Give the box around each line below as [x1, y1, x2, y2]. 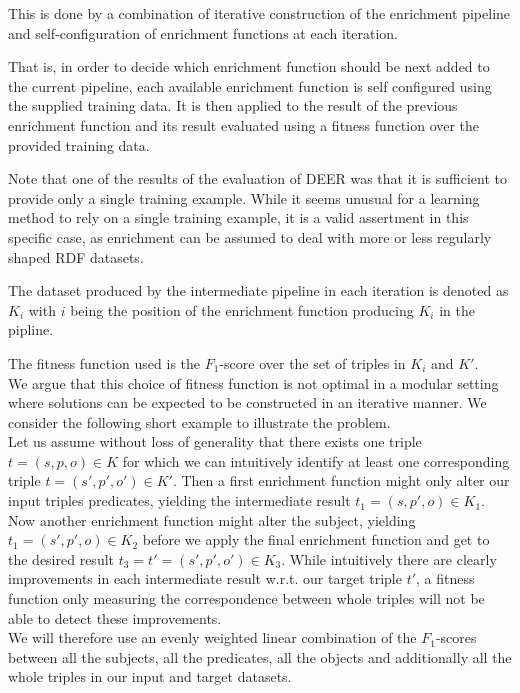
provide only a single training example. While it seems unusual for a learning [8, 187, 480, 208]
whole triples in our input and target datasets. [8, 666, 292, 687]
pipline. [8, 319, 54, 340]
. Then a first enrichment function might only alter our [172, 470, 510, 491]
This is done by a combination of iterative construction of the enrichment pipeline [8, 3, 511, 23]
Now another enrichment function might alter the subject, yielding [8, 509, 416, 530]
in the [439, 299, 475, 320]
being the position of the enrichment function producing [70, 299, 414, 320]
